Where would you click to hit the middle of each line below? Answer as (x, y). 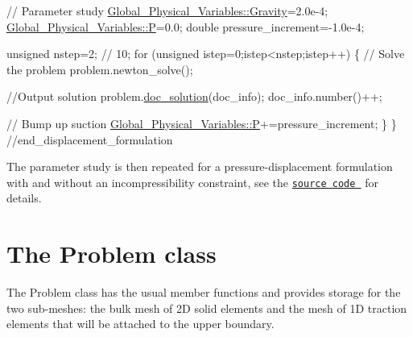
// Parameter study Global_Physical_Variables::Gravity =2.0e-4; (167, 10)
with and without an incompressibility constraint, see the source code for (193, 182)
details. (24, 198)
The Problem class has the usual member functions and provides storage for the (204, 292)
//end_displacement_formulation (90, 139)
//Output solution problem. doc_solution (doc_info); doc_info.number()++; (194, 96)
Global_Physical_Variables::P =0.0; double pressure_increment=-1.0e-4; (186, 26)
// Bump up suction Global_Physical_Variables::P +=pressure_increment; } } (202, 123)
